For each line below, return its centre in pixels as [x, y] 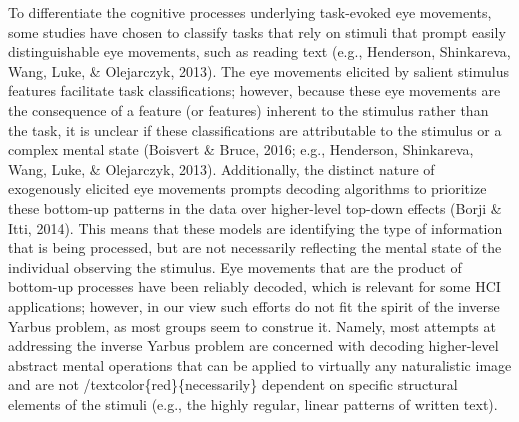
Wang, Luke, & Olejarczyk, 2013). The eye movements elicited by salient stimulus [258, 70]
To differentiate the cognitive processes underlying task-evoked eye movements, [250, 12]
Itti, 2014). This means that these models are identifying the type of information [255, 227]
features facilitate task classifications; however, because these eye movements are [254, 90]
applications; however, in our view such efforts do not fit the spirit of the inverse [254, 305]
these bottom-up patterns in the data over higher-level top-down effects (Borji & [255, 207]
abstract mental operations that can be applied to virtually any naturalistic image [260, 364]
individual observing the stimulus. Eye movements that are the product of [235, 266]
